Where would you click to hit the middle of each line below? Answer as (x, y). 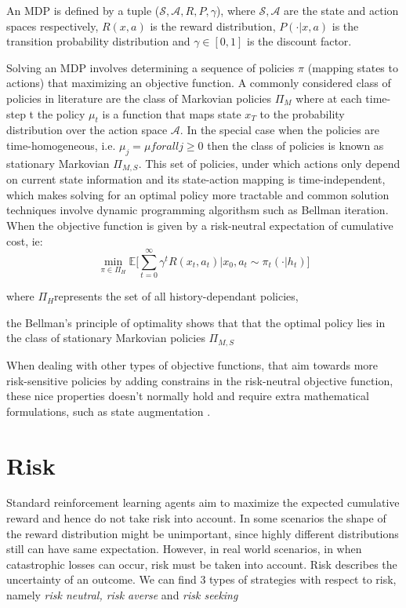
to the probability (302, 113)
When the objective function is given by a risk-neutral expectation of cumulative (200, 225)
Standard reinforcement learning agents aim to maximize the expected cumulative (203, 502)
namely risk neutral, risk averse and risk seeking (122, 595)
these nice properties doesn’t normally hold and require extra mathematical (188, 396)
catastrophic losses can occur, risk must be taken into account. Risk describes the (202, 564)
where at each (329, 98)
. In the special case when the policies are (280, 130)
